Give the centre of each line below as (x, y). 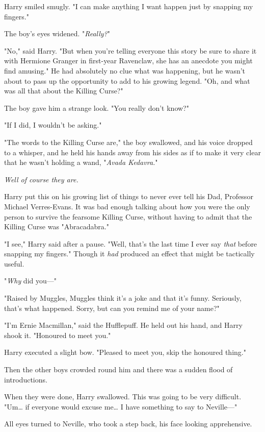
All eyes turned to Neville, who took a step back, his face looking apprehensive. (128, 424)
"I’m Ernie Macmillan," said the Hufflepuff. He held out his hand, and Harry (123, 325)
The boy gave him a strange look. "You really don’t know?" (97, 107)
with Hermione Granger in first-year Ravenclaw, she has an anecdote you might (128, 61)
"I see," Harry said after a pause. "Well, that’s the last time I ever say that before (131, 243)
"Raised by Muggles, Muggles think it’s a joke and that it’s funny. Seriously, (123, 298)
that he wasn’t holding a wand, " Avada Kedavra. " (81, 162)
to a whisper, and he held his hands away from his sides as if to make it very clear (132, 152)
